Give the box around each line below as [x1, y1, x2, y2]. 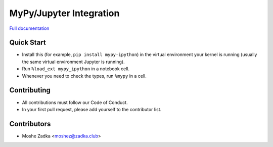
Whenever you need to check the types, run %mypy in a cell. [22, 73, 147, 79]
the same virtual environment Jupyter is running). [22, 59, 125, 65]
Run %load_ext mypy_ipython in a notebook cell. [22, 66, 130, 72]
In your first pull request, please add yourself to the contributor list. [22, 106, 162, 112]
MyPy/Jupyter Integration [9, 8, 120, 19]
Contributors [9, 119, 51, 128]
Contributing [9, 86, 51, 94]
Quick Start [9, 38, 46, 47]
